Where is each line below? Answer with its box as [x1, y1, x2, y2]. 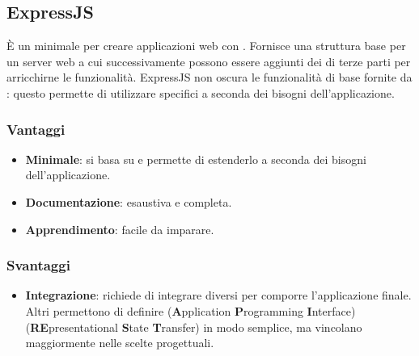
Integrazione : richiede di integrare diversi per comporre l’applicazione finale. [25, 287, 412, 304]
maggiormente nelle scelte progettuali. [25, 334, 214, 351]
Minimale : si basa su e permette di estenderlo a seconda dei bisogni [25, 150, 366, 167]
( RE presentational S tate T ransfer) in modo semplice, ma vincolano [25, 318, 362, 335]
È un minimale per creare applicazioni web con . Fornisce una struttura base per [6, 37, 406, 54]
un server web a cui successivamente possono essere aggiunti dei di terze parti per [6, 52, 411, 69]
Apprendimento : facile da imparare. [25, 220, 214, 237]
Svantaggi [6, 255, 70, 275]
